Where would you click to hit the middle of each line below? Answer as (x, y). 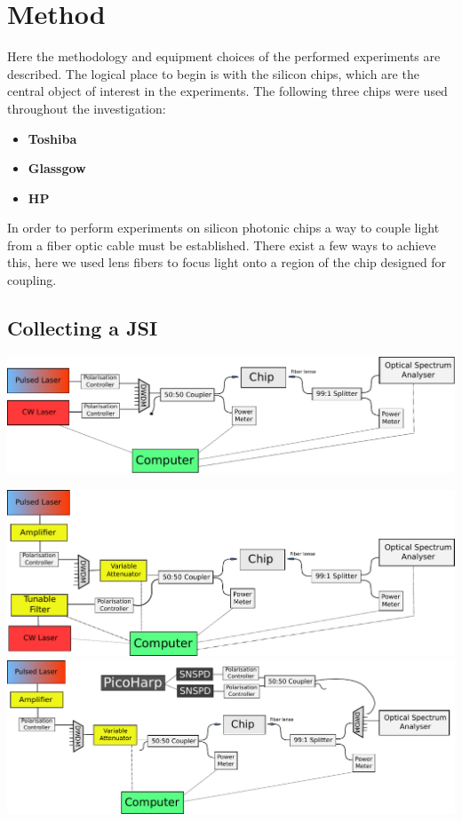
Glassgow (57, 168)
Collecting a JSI (83, 328)
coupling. (32, 280)
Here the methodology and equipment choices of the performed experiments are (224, 56)
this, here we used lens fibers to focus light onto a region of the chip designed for (227, 262)
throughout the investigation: (87, 108)
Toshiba (52, 138)
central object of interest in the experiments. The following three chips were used (227, 91)
